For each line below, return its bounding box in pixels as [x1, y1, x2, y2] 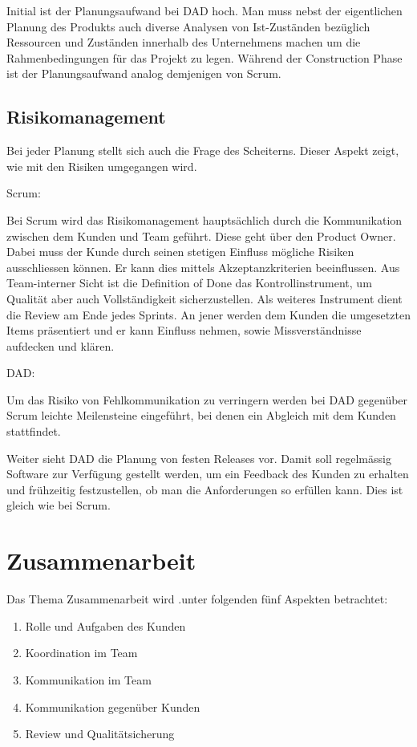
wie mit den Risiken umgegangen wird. [6, 157, 197, 174]
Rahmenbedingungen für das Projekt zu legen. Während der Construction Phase [6, 49, 403, 66]
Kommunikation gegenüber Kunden [25, 698, 200, 715]
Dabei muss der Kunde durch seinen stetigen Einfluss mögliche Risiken [6, 243, 354, 260]
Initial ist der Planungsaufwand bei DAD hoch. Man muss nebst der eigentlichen [6, 2, 403, 18]
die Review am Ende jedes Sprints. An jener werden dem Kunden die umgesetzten [6, 306, 411, 323]
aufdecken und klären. [6, 337, 115, 354]
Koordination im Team [25, 644, 138, 661]
